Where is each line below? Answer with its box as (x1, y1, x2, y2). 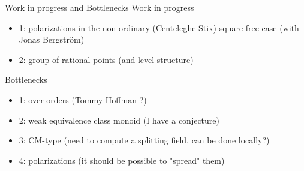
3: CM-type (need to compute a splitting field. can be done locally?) (19, 134, 270, 146)
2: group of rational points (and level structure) (19, 53, 194, 65)
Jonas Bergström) (19, 33, 85, 46)
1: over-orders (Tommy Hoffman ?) (19, 93, 147, 106)
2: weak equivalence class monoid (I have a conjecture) (19, 113, 219, 126)
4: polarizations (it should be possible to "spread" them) (19, 154, 225, 166)
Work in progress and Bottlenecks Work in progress (5, 1, 194, 13)
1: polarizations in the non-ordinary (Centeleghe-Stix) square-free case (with (19, 21, 299, 34)
